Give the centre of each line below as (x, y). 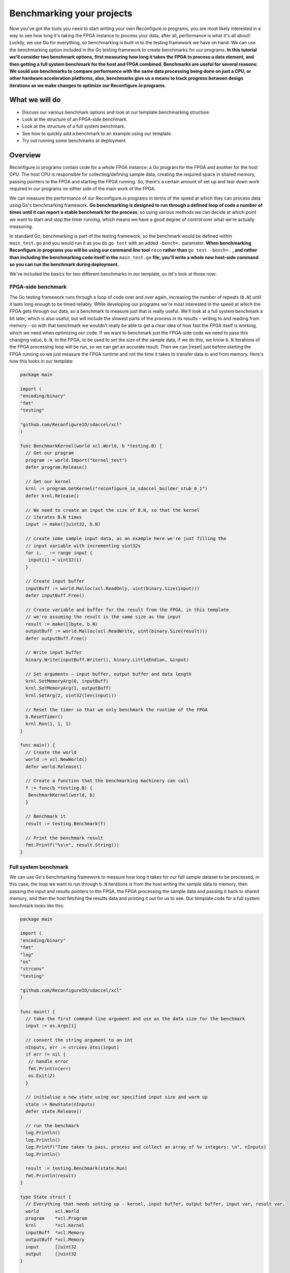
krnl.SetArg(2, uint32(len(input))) (71, 695)
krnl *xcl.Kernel (55, 1225)
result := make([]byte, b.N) (62, 624)
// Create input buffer (55, 581)
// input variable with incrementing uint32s (83, 546)
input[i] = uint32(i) (55, 560)
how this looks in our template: (41, 361)
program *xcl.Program (56, 1219)
